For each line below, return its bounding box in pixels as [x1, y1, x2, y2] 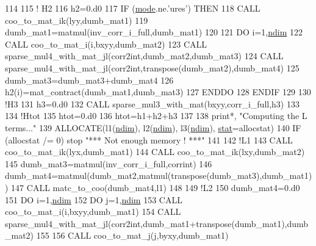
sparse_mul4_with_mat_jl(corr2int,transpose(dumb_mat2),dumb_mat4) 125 [5, 61, 300, 74]
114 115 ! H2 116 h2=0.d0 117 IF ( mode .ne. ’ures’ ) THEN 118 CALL [5, 2, 260, 14]
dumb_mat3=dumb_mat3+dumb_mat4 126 [5, 73, 174, 86]
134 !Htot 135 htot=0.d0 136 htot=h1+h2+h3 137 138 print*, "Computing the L [5, 109, 307, 122]
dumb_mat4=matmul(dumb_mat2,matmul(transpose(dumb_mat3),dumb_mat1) [5, 169, 312, 182]
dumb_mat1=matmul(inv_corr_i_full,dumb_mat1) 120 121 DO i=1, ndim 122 [5, 26, 303, 38]
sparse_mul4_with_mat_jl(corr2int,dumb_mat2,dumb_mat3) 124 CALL [5, 49, 284, 62]
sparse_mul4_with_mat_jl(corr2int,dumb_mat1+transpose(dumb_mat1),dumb [5, 217, 309, 230]
